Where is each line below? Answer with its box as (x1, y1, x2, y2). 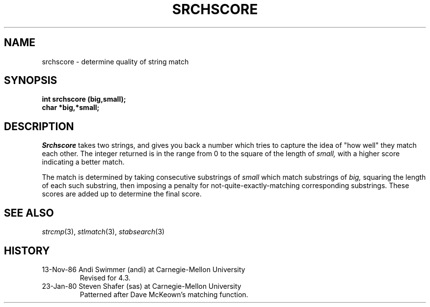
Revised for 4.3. (80, 273, 131, 282)
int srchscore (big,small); (42, 95, 126, 104)
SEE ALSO (4, 206, 54, 219)
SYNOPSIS (4, 74, 57, 87)
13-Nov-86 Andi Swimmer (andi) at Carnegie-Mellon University (42, 265, 245, 274)
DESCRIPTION (4, 120, 74, 133)
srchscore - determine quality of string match (42, 57, 189, 66)
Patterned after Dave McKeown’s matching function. (80, 290, 248, 299)
